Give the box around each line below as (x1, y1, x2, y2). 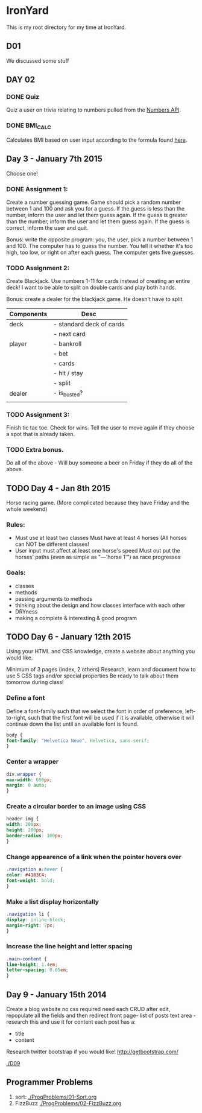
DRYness (14, 607, 38, 615)
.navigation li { (6, 911, 50, 917)
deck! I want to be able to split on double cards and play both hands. (6, 284, 177, 291)
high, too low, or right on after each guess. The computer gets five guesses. (6, 249, 195, 256)
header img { (6, 816, 39, 822)
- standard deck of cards (53, 320, 125, 329)
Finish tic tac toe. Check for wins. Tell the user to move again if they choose (6, 423, 195, 431)
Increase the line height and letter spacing (6, 942, 133, 951)
